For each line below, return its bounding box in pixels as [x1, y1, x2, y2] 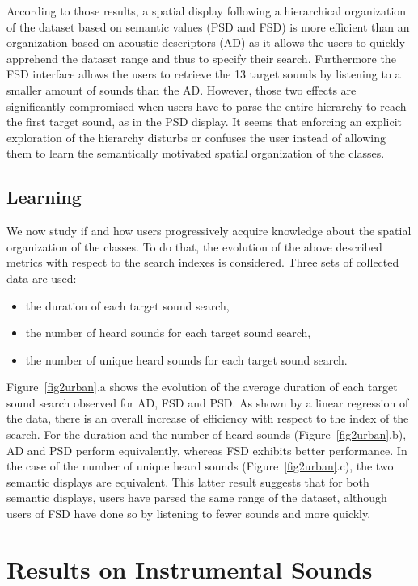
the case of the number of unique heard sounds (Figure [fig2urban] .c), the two [6, 457, 394, 474]
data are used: [6, 269, 77, 286]
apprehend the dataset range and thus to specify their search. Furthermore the [6, 49, 396, 66]
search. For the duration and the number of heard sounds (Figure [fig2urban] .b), [6, 426, 407, 443]
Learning [6, 184, 82, 209]
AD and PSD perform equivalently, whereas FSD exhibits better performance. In [6, 441, 407, 458]
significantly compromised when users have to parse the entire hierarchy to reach [6, 97, 407, 114]
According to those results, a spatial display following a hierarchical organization [6, 2, 407, 19]
